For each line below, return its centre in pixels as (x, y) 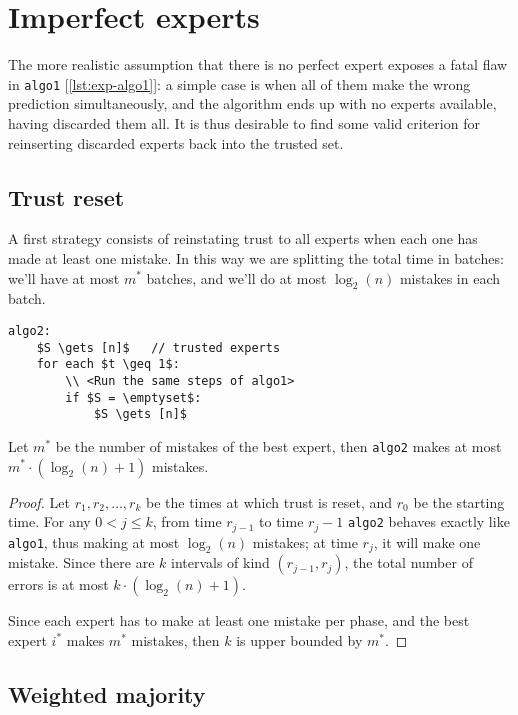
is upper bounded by (299, 639)
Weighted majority (107, 693)
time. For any (49, 521)
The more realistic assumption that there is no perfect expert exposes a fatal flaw (258, 64)
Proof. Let (39, 501)
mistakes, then (175, 639)
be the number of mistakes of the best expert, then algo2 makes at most (278, 445)
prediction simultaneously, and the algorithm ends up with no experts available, (252, 103)
